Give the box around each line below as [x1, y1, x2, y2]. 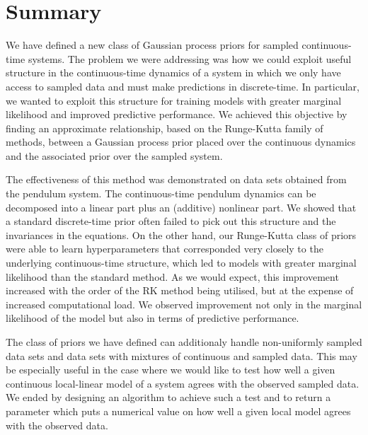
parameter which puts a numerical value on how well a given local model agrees [6, 403, 351, 418]
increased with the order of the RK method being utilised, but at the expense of [6, 283, 354, 298]
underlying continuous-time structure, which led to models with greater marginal [6, 255, 357, 270]
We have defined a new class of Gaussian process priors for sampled [6, 37, 299, 52]
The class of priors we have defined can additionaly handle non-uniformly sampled [6, 335, 362, 349]
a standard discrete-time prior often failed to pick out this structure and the [6, 214, 336, 228]
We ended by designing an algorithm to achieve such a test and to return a [6, 390, 331, 405]
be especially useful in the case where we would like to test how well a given [6, 362, 335, 377]
